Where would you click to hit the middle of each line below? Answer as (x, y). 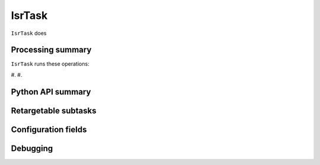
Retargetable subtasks (54, 110)
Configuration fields (49, 129)
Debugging (32, 148)
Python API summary (51, 92)
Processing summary (51, 50)
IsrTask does (29, 33)
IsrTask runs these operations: (50, 64)
